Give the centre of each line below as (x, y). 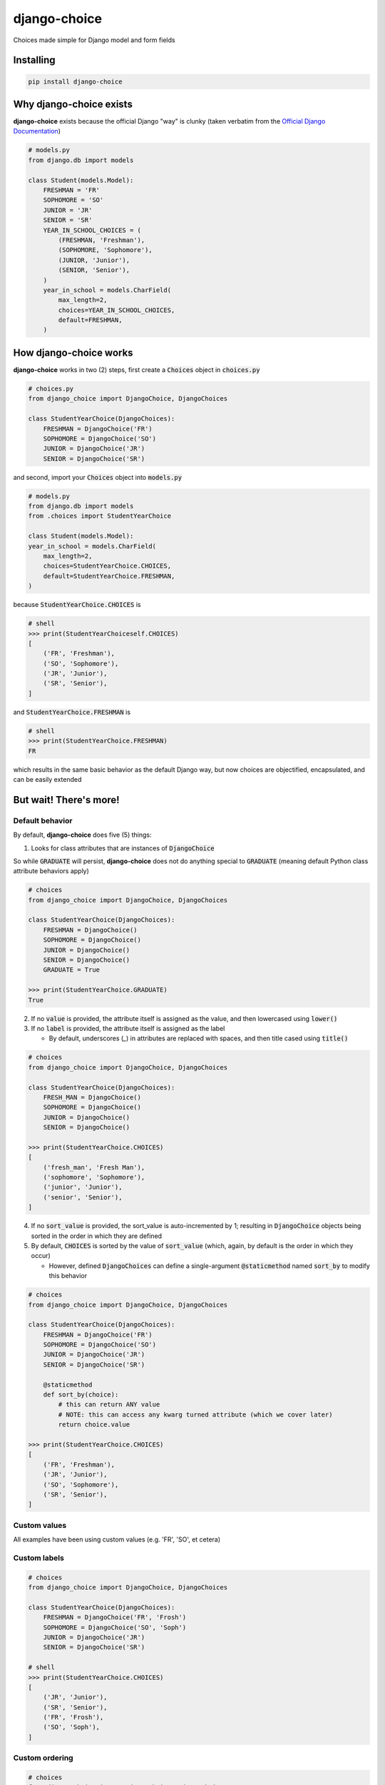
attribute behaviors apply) (51, 871)
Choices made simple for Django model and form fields (94, 40)
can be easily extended (47, 779)
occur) (41, 1256)
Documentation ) (37, 131)
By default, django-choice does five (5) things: (82, 835)
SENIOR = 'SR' (68, 220)
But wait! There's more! (67, 800)
